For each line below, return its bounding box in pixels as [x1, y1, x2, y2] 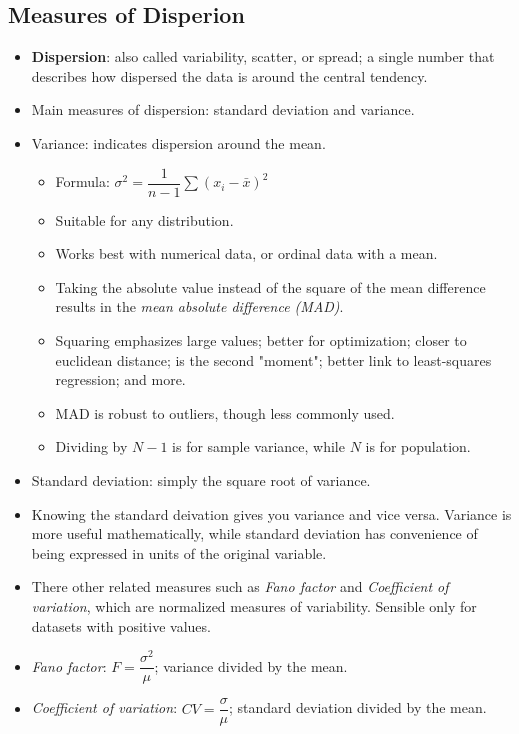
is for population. [365, 436, 471, 457]
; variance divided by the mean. [154, 655, 348, 676]
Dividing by [55, 436, 128, 457]
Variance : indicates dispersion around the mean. [31, 132, 326, 153]
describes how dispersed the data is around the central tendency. [31, 65, 428, 86]
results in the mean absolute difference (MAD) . [55, 296, 344, 317]
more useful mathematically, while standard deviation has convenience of [31, 523, 478, 544]
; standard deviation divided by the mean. [229, 697, 487, 718]
